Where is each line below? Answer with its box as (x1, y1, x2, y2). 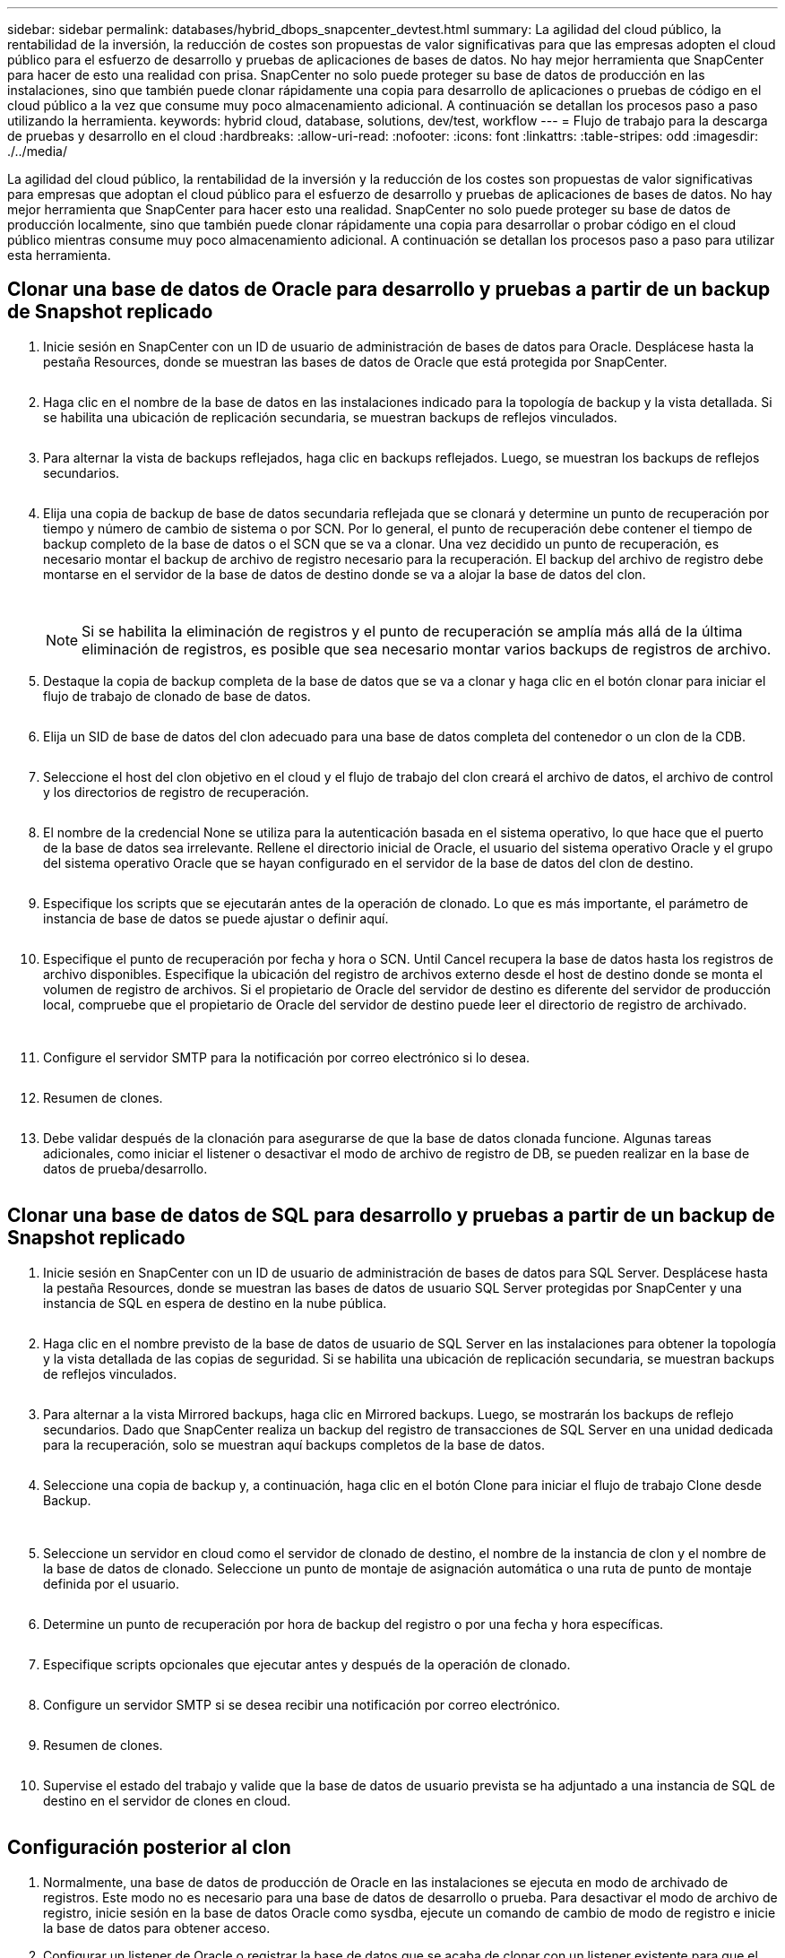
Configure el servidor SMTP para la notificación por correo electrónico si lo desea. (43, 1049, 531, 1065)
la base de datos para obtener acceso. (43, 1919, 271, 1936)
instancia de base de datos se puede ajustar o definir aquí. (43, 910, 389, 926)
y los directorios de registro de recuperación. (43, 784, 309, 800)
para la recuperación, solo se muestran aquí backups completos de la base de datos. (43, 1436, 545, 1452)
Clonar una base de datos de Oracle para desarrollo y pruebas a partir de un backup (7, 278, 771, 301)
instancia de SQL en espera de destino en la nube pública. (43, 1295, 387, 1311)
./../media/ (7, 143, 67, 159)
